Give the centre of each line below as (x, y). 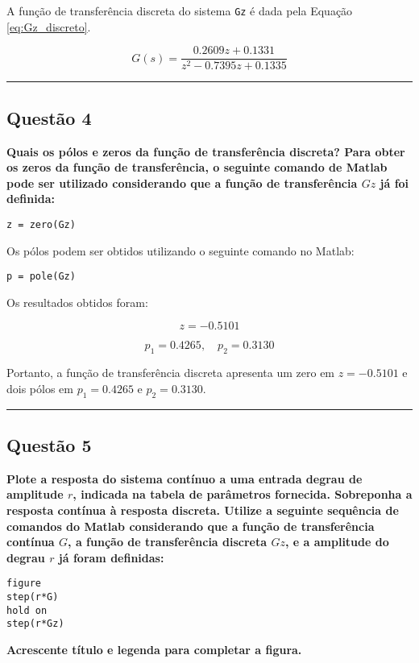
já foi (394, 182)
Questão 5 (49, 444)
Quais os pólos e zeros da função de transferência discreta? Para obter (206, 151)
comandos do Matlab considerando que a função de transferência (191, 526)
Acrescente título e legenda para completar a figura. (154, 649)
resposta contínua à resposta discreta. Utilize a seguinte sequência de (203, 510)
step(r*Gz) (35, 624)
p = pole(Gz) (41, 277)
